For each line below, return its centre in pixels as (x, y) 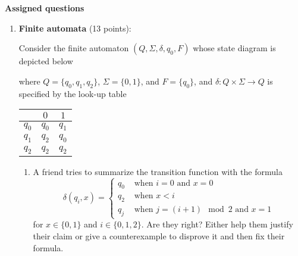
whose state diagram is (234, 48)
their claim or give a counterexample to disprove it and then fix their (159, 235)
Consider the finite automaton (74, 48)
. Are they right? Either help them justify (217, 224)
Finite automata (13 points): (75, 28)
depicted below (46, 61)
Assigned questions (45, 8)
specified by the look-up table (73, 93)
